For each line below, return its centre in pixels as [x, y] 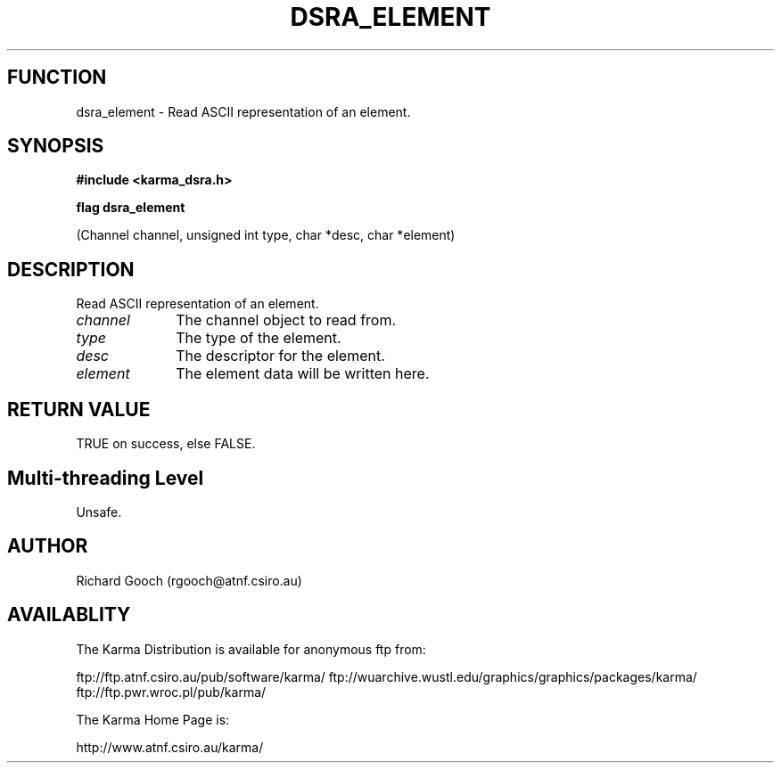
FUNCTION [57, 78]
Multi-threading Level [106, 478]
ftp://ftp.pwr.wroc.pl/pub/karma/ [171, 692]
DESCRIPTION [71, 269]
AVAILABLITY [69, 615]
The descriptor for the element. [280, 356]
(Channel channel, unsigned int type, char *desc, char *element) [266, 235]
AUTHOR [48, 546]
